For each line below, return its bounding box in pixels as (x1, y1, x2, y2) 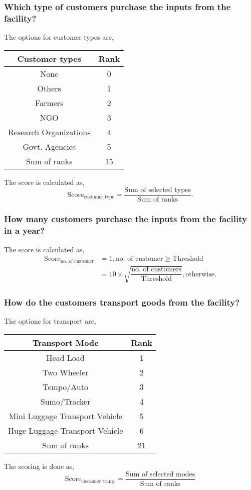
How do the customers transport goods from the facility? (4, 296, 240, 309)
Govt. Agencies (23, 140, 76, 152)
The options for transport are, (4, 316, 96, 326)
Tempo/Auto (43, 381, 88, 393)
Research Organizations (8, 126, 91, 138)
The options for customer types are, (4, 32, 114, 42)
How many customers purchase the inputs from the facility (4, 213, 247, 225)
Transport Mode (32, 337, 99, 348)
